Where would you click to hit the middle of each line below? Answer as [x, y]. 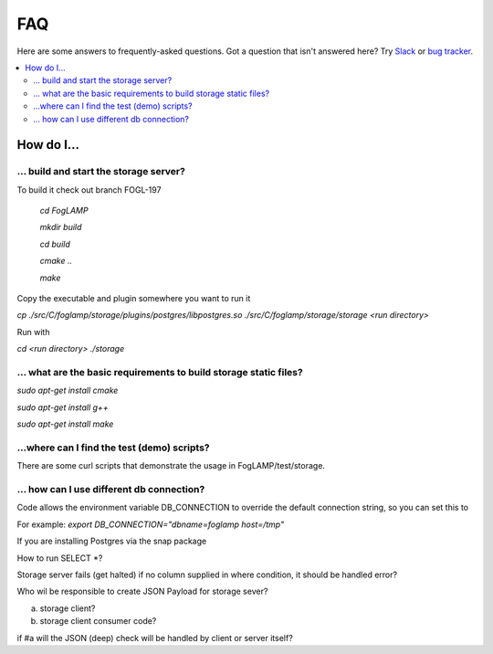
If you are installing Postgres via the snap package [112, 541]
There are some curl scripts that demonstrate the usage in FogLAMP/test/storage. [171, 466]
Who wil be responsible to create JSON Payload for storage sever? [142, 591]
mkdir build [61, 227]
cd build [55, 244]
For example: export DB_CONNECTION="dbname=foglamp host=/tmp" [151, 524]
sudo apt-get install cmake [68, 390]
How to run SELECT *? [60, 558]
